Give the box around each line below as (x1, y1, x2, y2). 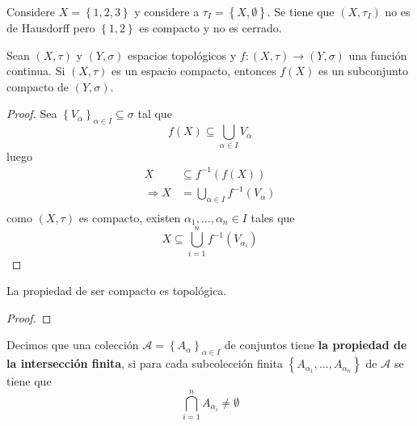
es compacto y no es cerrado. (139, 19, 282, 36)
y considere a (134, 3, 200, 19)
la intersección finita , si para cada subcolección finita (6, 355, 283, 372)
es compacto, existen (78, 209, 181, 226)
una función (348, 46, 407, 63)
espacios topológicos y (128, 46, 237, 63)
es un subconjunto (318, 62, 408, 79)
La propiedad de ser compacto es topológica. (6, 282, 227, 299)
